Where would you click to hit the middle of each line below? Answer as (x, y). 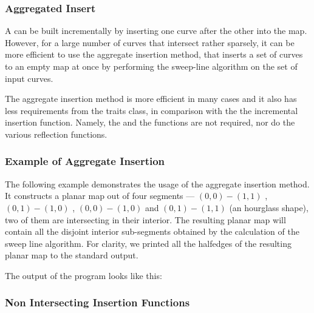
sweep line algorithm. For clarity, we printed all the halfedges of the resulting (148, 243)
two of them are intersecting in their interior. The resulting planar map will (145, 219)
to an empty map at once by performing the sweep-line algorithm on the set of (151, 66)
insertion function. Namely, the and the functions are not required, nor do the (150, 122)
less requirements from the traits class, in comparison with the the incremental (152, 110)
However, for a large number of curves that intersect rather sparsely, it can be (150, 42)
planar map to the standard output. (72, 255)
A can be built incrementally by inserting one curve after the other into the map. (156, 31)
